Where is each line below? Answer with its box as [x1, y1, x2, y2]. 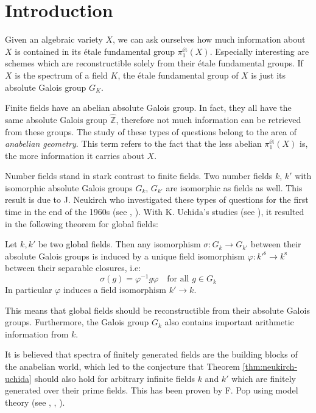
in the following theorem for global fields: [5, 217, 158, 230]
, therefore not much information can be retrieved [116, 113, 301, 125]
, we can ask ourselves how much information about [113, 33, 306, 46]
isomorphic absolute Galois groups [5, 181, 133, 194]
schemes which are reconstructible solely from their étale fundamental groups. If [5, 57, 303, 69]
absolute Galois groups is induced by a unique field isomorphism [5, 249, 245, 262]
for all [167, 275, 189, 284]
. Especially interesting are [209, 44, 309, 57]
